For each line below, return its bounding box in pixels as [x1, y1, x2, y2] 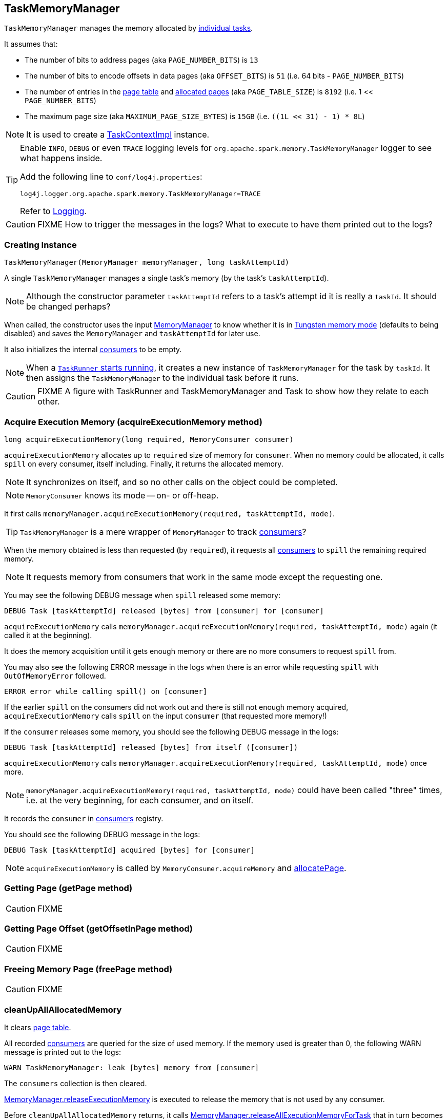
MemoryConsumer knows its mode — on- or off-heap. [26, 490, 219, 500]
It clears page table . [4, 1022, 71, 1032]
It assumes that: [4, 40, 58, 49]
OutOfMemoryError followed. [4, 671, 106, 680]
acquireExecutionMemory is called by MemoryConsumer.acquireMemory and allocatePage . [26, 862, 347, 873]
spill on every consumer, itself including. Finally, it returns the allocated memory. [4, 459, 283, 468]
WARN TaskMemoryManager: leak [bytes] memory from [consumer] [4, 1063, 259, 1072]
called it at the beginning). [4, 630, 92, 640]
